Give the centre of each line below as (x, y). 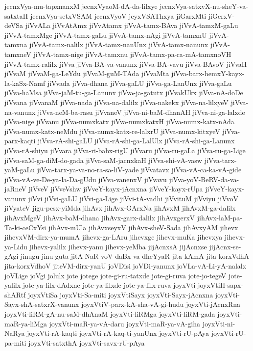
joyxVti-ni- (219, 323)
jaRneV (15, 189)
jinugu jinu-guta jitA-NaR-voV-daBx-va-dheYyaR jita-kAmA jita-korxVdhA (135, 256)
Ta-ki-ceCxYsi (25, 227)
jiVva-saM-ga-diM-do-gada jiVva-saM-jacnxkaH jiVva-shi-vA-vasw (103, 160)
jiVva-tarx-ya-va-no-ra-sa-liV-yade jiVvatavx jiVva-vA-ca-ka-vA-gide (139, 170)
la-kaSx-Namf (25, 83)
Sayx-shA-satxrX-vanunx (42, 304)
